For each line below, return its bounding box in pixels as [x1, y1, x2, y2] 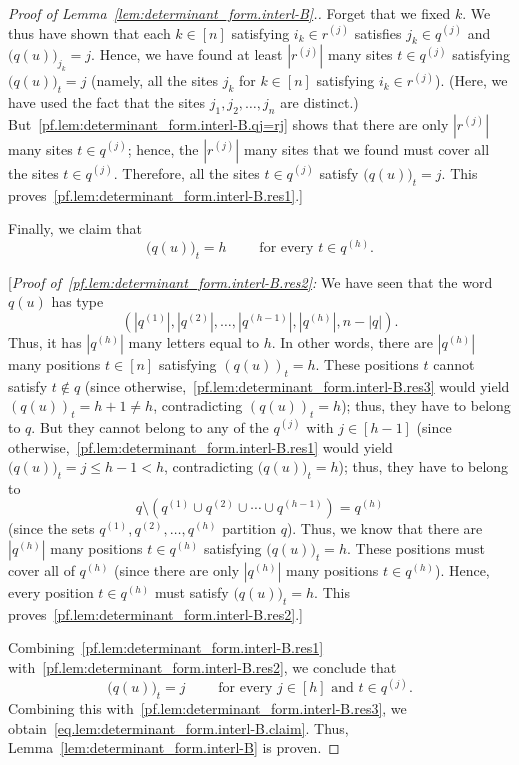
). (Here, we [435, 70, 508, 91]
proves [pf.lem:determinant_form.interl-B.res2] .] [8, 603, 303, 624]
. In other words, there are [271, 331, 433, 352]
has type [51, 291, 104, 312]
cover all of [8, 560, 75, 581]
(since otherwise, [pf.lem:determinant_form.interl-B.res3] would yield [84, 375, 510, 396]
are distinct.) [280, 91, 359, 112]
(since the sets [8, 518, 95, 539]
